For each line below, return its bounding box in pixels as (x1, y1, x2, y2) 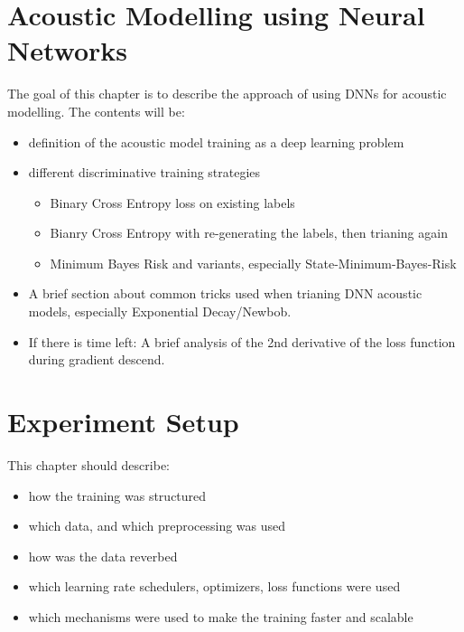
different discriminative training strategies (28, 163, 261, 182)
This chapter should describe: (7, 455, 170, 474)
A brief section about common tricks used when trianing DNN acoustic (28, 284, 422, 303)
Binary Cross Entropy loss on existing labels (50, 193, 295, 212)
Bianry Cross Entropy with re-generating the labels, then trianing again (50, 223, 448, 242)
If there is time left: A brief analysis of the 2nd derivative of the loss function (28, 332, 456, 351)
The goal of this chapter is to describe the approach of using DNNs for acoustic (7, 84, 447, 103)
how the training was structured (28, 486, 207, 505)
